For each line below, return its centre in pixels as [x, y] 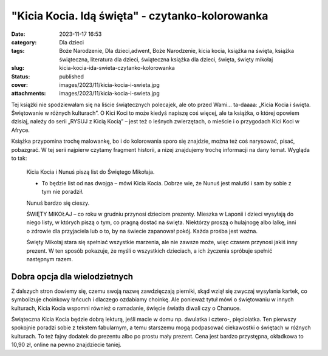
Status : [21, 77]
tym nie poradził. [63, 192]
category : [24, 42]
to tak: [19, 159]
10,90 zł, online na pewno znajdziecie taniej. [66, 345]
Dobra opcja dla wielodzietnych [72, 276]
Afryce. [21, 130]
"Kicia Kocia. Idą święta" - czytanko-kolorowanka [140, 16]
